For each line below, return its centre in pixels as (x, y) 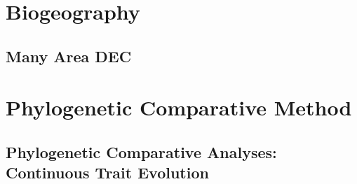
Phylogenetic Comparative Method (179, 107)
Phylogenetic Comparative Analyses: (141, 151)
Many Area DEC (69, 56)
